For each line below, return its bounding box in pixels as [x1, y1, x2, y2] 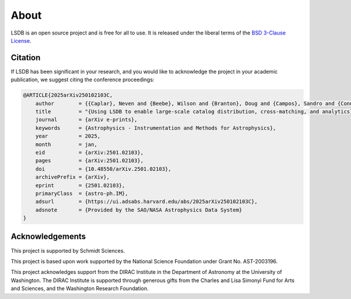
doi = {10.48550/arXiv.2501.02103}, [35, 166, 172, 172]
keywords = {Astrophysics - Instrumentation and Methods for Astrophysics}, [35, 125, 276, 131]
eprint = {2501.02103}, [35, 182, 125, 188]
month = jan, [35, 141, 98, 147]
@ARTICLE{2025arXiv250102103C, [23, 92, 113, 99]
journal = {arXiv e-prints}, [35, 116, 137, 123]
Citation [11, 53, 41, 63]
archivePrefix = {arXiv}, [35, 174, 110, 181]
